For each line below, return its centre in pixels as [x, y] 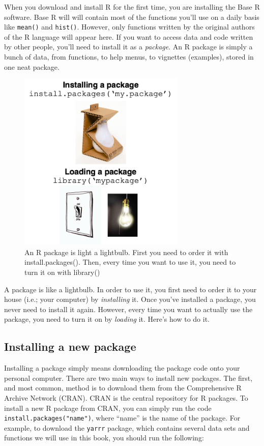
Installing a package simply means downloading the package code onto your [122, 368]
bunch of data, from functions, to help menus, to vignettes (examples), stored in [129, 57]
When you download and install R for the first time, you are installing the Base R [132, 7]
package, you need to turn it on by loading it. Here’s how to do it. [107, 319]
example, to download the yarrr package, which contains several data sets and [127, 427]
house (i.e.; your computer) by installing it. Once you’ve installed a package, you [130, 299]
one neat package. [32, 66]
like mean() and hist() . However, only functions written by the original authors [129, 27]
